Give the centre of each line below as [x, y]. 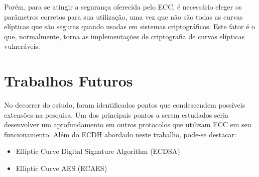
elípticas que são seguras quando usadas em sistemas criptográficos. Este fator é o [130, 26]
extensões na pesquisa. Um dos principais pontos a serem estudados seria [116, 114]
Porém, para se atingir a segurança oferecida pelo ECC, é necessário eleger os [123, 7]
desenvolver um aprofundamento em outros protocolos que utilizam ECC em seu [128, 124]
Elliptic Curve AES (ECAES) [61, 168]
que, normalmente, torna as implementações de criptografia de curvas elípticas [124, 36]
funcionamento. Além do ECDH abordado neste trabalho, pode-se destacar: [120, 134]
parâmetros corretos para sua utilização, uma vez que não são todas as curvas [123, 16]
